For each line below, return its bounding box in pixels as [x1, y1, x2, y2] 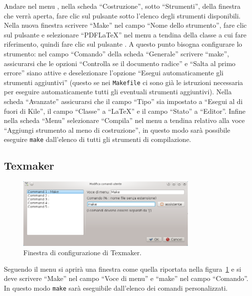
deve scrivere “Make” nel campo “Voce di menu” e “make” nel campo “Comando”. [4, 273, 249, 283]
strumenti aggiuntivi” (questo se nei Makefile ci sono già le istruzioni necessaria [4, 77, 243, 87]
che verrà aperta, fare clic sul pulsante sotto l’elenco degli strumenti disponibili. [4, 10, 241, 20]
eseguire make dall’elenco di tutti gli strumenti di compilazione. [4, 134, 191, 144]
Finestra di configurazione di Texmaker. [23, 247, 142, 258]
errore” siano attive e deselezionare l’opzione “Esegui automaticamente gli [4, 68, 224, 78]
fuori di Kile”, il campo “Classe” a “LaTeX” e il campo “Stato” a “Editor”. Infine [4, 105, 246, 116]
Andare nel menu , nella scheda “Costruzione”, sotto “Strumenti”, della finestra [4, 1, 241, 11]
